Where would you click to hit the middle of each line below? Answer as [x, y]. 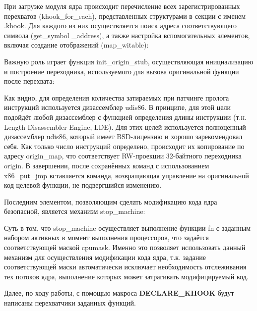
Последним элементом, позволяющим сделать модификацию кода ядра [111, 201]
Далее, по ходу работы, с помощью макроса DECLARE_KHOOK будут [119, 293]
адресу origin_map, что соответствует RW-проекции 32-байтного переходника [123, 156]
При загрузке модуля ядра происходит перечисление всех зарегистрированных [122, 6]
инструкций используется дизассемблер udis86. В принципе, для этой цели [117, 107]
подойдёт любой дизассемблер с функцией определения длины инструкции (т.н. [125, 117]
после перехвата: [29, 81]
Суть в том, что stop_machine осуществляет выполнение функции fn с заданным [128, 228]
